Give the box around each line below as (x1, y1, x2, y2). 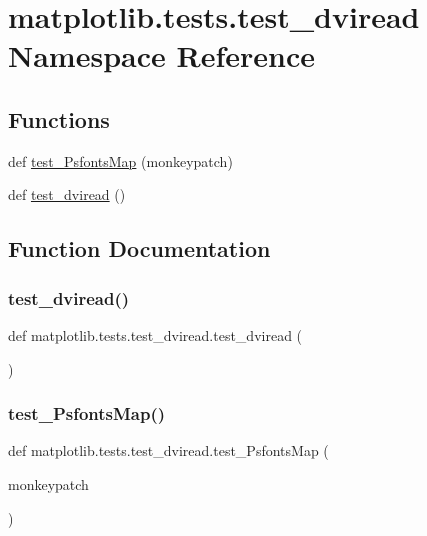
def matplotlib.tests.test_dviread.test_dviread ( (8, 324, 303, 345)
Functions (8, 103, 110, 134)
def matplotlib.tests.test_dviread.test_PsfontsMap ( (8, 440, 329, 461)
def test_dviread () (8, 184, 126, 205)
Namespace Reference (8, 35, 315, 76)
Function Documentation (8, 233, 271, 264)
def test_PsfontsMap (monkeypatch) (8, 150, 233, 171)
